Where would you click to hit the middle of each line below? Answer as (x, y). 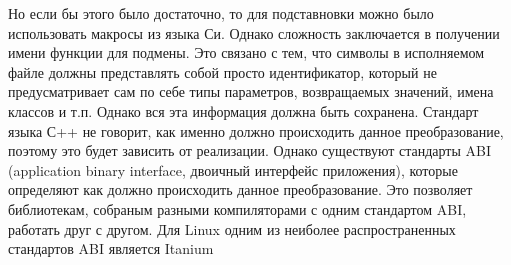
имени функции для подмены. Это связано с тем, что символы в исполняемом (246, 52)
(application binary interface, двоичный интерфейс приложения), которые (233, 169)
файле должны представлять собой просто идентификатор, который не (222, 71)
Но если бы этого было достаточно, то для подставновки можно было (221, 13)
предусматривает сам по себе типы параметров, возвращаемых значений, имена (251, 91)
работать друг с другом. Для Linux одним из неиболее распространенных (232, 228)
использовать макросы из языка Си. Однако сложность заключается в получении (254, 32)
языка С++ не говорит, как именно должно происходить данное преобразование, (256, 130)
